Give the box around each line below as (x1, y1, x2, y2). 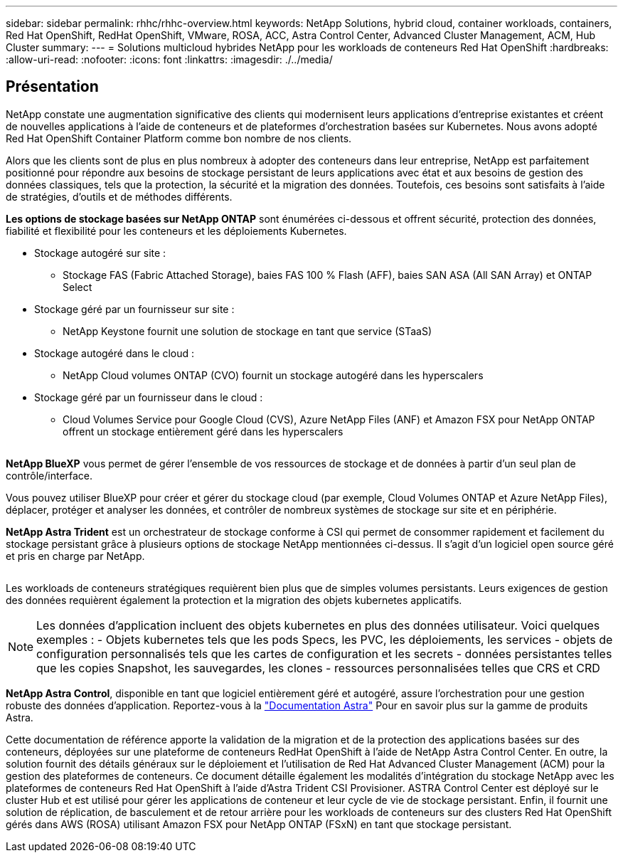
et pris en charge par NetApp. (6, 549, 145, 562)
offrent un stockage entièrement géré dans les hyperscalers (63, 425, 344, 438)
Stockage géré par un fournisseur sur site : (34, 302, 235, 315)
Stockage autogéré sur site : (34, 246, 166, 259)
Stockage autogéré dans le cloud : (34, 346, 195, 359)
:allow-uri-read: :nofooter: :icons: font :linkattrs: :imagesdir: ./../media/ (6, 53, 333, 65)
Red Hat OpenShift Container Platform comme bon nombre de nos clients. (6, 132, 352, 144)
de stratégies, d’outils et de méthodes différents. (6, 190, 233, 203)
